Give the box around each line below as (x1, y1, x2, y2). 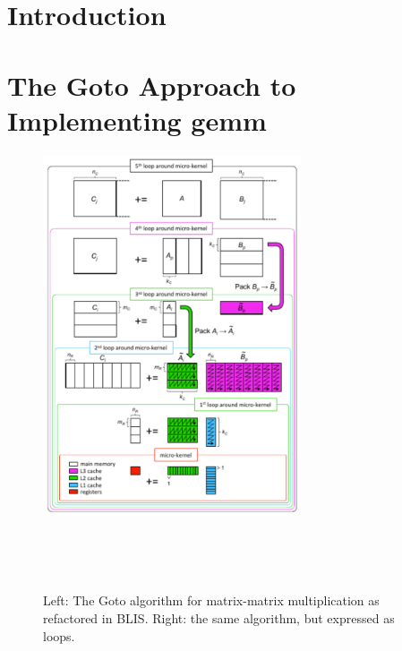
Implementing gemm (7, 101, 267, 138)
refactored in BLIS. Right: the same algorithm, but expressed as (43, 608, 395, 627)
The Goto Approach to (7, 66, 296, 103)
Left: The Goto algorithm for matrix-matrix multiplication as (43, 591, 380, 610)
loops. (43, 626, 75, 645)
